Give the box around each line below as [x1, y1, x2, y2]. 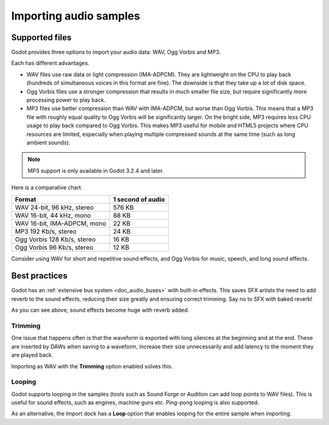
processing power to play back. [26, 96, 106, 104]
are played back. [11, 351, 54, 359]
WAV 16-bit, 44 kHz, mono [15, 211, 91, 219]
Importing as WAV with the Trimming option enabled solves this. [11, 362, 173, 370]
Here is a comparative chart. [11, 184, 83, 191]
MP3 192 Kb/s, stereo [15, 227, 77, 236]
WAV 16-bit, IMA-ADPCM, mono [15, 219, 107, 228]
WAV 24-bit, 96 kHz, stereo [15, 203, 94, 211]
